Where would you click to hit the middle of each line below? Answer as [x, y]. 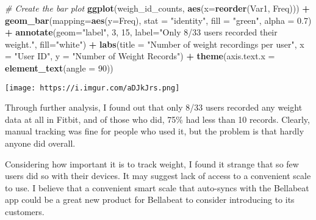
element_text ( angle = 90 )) [59, 68]
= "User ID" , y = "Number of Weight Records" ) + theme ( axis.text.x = [140, 56]
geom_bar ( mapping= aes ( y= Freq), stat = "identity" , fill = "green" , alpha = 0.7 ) [158, 20]
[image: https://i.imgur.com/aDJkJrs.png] [92, 88]
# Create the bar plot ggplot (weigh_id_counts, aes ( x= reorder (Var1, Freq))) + [157, 8]
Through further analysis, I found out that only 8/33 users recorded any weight [154, 107]
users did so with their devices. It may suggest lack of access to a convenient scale [158, 176]
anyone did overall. [40, 143]
